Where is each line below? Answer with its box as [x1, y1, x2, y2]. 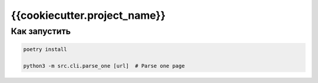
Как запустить [11, 26, 71, 36]
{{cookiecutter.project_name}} [11, 9, 166, 22]
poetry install [23, 46, 67, 52]
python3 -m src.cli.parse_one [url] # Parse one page [23, 62, 185, 69]
